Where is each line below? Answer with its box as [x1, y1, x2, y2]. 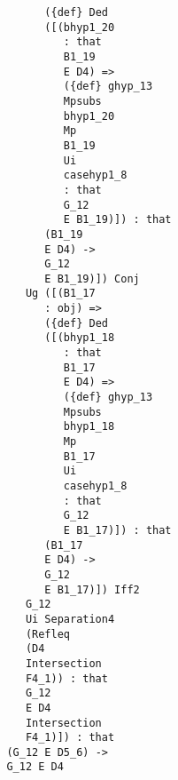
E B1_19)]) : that [63, 213, 172, 227]
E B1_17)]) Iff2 [44, 583, 140, 596]
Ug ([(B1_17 [25, 287, 96, 300]
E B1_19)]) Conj [44, 272, 140, 285]
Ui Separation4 [25, 612, 115, 625]
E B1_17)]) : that [63, 523, 172, 537]
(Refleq [25, 627, 70, 641]
